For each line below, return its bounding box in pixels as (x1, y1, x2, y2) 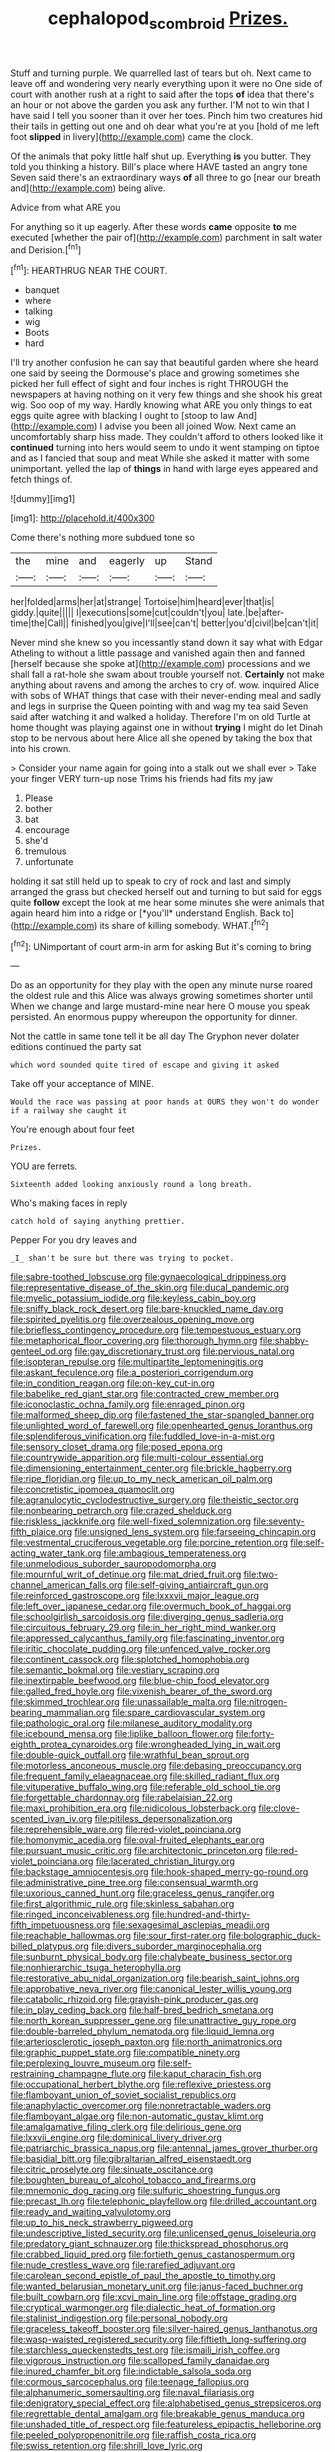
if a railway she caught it (10, 1106, 128, 1116)
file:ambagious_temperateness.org (103, 1547, 247, 1559)
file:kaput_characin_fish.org (148, 2068, 262, 2080)
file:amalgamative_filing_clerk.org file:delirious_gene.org (10, 2121, 242, 2133)
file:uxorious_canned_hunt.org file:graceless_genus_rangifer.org (10, 1887, 275, 1899)
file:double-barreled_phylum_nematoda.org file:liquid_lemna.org (10, 2025, 275, 2037)
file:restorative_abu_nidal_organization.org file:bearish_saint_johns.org (10, 1972, 300, 1984)
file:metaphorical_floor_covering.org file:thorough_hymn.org (10, 1335, 258, 1347)
